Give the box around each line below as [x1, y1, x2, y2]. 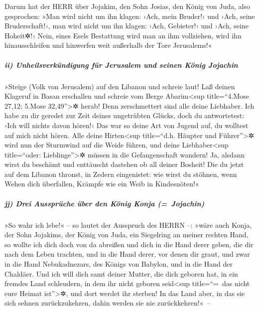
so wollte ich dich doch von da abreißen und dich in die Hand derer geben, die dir [4, 239, 254, 249]
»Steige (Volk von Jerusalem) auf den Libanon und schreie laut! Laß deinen [4, 81, 235, 91]
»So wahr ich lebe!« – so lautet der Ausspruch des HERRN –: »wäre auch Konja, [4, 219, 252, 230]
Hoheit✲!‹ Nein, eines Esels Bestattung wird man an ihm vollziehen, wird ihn [4, 30, 242, 40]
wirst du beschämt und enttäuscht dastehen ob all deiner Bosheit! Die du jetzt [4, 159, 244, 169]
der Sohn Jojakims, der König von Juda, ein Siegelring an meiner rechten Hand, [4, 229, 249, 240]
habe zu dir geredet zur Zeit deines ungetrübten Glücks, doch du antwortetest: [4, 110, 245, 121]
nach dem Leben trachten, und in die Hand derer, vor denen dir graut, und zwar [4, 249, 250, 259]
